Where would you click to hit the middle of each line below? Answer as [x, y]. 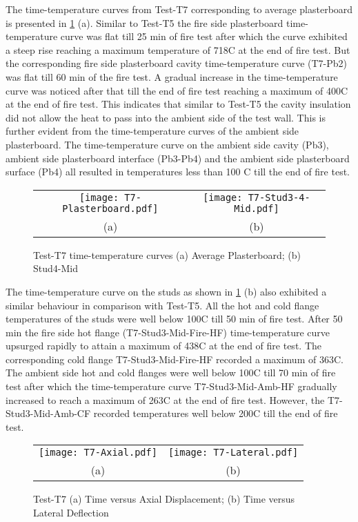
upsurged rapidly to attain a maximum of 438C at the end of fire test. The [163, 346]
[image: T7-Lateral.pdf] [233, 453]
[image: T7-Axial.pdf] [98, 453]
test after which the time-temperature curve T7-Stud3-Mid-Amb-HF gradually [171, 386]
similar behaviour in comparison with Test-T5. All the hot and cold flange [162, 305]
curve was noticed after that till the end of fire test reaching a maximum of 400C [177, 90]
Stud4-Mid [56, 268]
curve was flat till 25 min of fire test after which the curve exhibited [204, 36]
